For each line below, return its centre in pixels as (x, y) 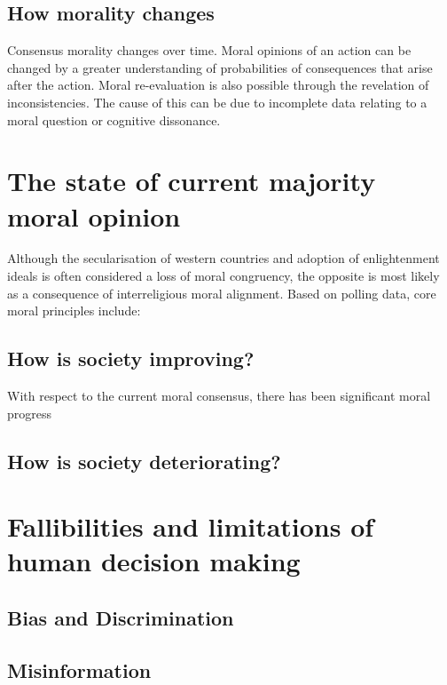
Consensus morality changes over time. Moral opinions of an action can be (209, 50)
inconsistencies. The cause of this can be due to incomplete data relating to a (217, 102)
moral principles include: (74, 311)
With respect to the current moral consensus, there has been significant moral (219, 396)
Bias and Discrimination (121, 617)
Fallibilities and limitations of (191, 526)
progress (30, 413)
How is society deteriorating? (144, 461)
